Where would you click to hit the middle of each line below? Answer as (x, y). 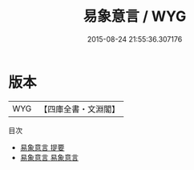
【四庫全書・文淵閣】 (80, 109)
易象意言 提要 (42, 147)
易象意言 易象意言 (49, 157)
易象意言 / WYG (135, 16)
